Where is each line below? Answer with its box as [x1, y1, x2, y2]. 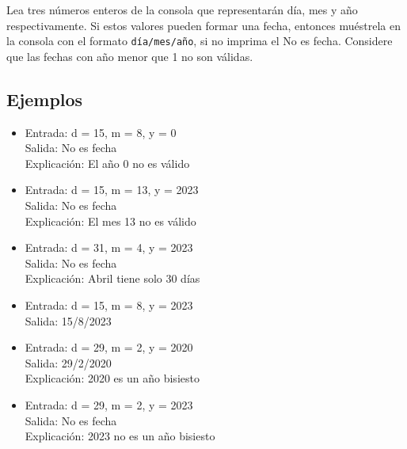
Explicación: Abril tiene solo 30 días [25, 270, 200, 287]
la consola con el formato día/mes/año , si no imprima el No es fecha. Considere [6, 32, 393, 49]
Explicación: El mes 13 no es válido [25, 212, 196, 229]
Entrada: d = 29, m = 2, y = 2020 [25, 339, 193, 356]
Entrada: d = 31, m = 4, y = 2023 [25, 239, 193, 256]
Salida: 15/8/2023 [25, 312, 112, 329]
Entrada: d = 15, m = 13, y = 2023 [25, 181, 199, 198]
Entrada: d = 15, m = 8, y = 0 [25, 124, 177, 140]
